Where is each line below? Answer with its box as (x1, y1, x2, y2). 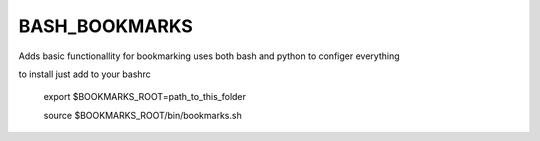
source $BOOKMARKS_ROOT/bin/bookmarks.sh (43, 109, 242, 121)
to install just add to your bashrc (18, 68, 152, 80)
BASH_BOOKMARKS (18, 15, 194, 37)
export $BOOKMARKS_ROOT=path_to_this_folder (43, 91, 247, 103)
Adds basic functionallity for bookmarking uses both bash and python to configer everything (18, 50, 400, 62)
